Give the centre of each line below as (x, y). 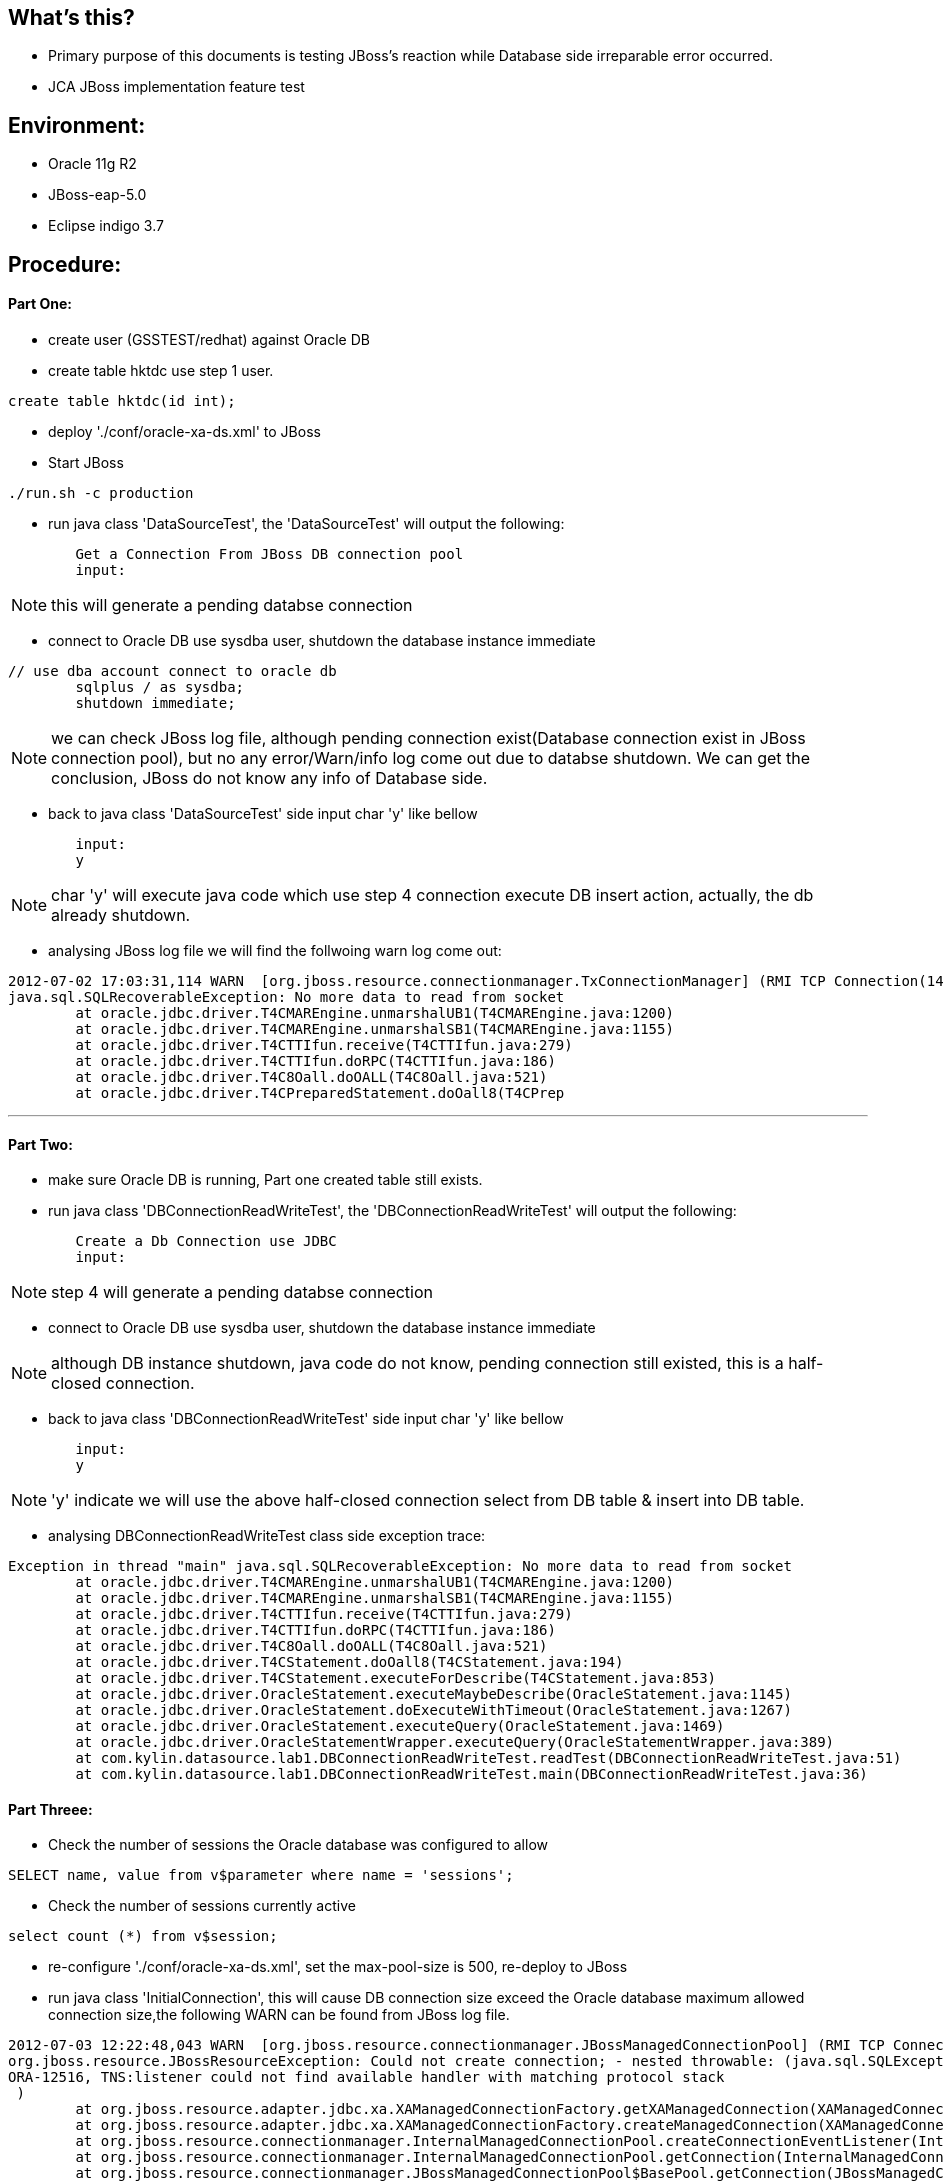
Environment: (77, 125)
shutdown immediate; (155, 702)
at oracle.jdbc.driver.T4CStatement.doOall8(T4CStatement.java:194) (349, 1662)
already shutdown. (121, 914)
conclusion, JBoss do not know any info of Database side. (269, 777)
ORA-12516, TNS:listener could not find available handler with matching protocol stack (366, 2077)
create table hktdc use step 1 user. (161, 370)
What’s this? (71, 17)
